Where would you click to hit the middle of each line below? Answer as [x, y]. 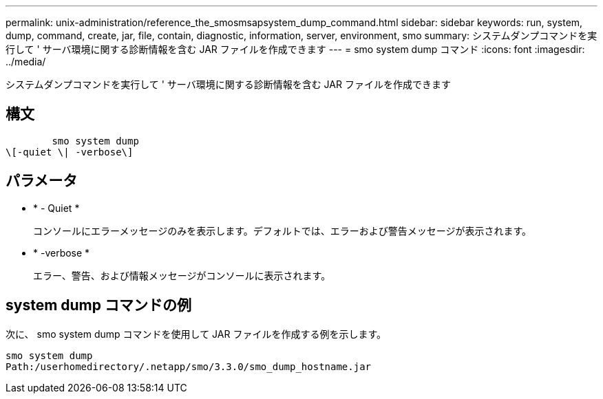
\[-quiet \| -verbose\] [70, 152]
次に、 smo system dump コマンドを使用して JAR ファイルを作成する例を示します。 [196, 334]
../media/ [26, 62]
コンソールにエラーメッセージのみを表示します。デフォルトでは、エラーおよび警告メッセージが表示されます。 [283, 230]
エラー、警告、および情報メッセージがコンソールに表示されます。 [182, 275]
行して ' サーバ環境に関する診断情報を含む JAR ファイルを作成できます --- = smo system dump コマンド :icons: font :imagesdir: [295, 49]
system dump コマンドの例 [98, 305]
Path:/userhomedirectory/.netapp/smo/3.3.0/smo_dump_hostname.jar [189, 366]
